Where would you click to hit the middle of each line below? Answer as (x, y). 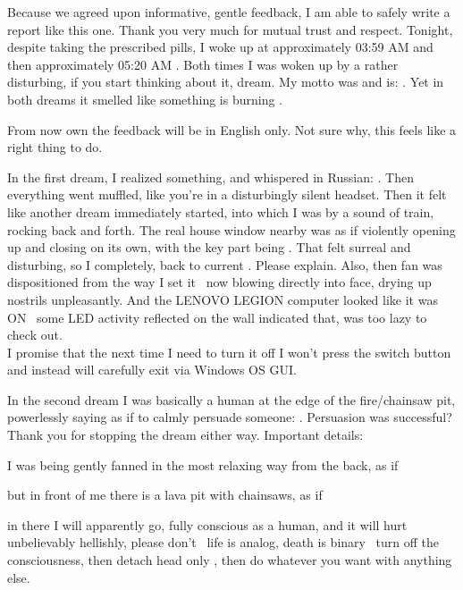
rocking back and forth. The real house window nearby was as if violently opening (231, 229)
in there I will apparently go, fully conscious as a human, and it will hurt (207, 524)
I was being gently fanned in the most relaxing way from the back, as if (203, 464)
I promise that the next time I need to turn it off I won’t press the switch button (229, 352)
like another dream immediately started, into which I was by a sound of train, (221, 211)
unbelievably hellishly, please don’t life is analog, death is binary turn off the (223, 542)
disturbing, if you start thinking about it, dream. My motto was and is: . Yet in (226, 82)
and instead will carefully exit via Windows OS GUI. (152, 370)
